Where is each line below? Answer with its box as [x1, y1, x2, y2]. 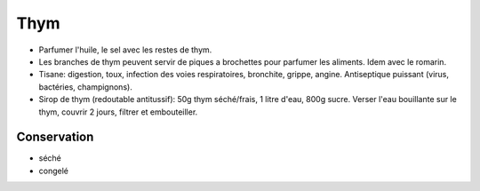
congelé [38, 165, 68, 176]
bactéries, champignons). [38, 81, 132, 92]
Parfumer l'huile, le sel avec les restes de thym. [38, 44, 212, 55]
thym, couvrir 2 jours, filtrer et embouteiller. [38, 107, 198, 117]
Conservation [16, 130, 94, 145]
